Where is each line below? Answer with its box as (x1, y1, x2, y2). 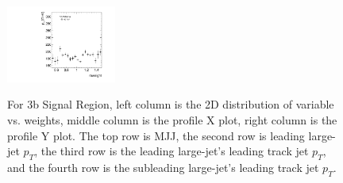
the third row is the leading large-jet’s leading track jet (40, 143, 309, 159)
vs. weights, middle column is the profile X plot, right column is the (7, 112, 337, 128)
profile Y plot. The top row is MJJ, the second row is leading (7, 127, 305, 143)
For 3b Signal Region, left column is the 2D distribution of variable (7, 96, 334, 112)
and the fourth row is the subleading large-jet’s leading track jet (7, 159, 319, 176)
